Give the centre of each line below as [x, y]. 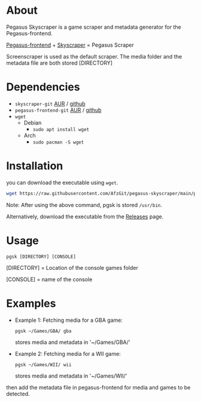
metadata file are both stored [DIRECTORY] [59, 63]
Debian [33, 123]
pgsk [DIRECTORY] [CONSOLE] [41, 257]
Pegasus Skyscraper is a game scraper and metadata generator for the [94, 27]
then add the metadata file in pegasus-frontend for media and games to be [98, 387]
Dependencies [43, 87]
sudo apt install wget [61, 129]
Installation [35, 166]
